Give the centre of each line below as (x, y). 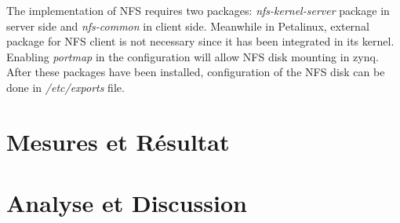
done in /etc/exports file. (65, 87)
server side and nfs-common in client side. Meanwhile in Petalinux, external (188, 26)
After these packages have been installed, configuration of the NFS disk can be (196, 72)
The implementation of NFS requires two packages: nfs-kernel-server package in (198, 10)
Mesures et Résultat (118, 141)
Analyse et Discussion (127, 203)
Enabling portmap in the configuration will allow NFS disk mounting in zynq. (193, 56)
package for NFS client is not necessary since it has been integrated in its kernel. (200, 41)
